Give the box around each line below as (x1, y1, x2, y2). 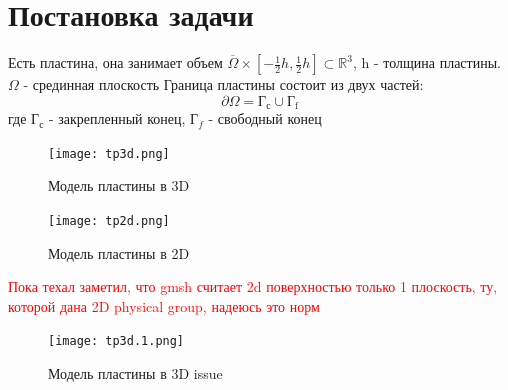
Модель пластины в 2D (48, 242, 190, 263)
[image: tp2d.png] (48, 214, 170, 229)
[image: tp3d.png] (48, 146, 170, 161)
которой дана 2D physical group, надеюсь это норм (8, 295, 320, 316)
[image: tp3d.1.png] (48, 334, 185, 349)
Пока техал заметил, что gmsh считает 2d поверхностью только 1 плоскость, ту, (8, 276, 498, 297)
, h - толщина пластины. (352, 52, 501, 73)
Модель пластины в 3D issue (48, 363, 223, 384)
